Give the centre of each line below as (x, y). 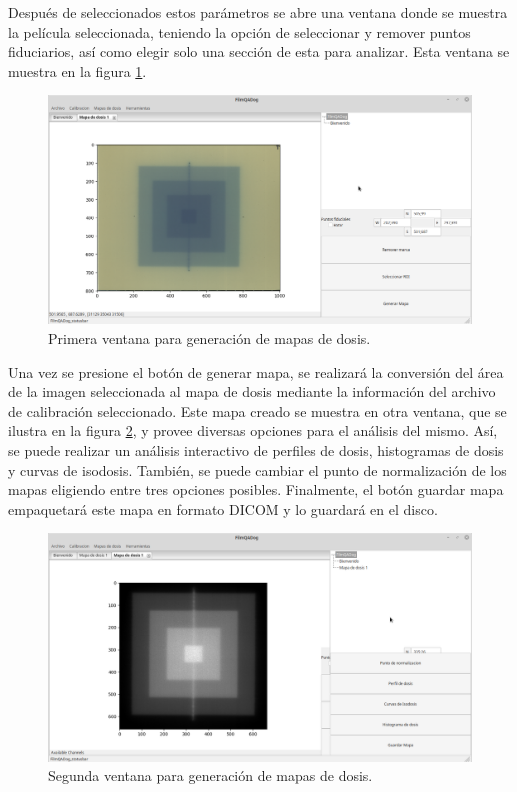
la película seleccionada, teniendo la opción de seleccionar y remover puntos (239, 31)
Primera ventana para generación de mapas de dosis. (209, 337)
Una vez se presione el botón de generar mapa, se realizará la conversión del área (256, 371)
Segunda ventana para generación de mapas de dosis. (210, 775)
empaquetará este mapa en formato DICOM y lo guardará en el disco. (223, 508)
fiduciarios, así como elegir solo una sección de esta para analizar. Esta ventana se (259, 51)
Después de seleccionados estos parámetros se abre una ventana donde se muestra (258, 12)
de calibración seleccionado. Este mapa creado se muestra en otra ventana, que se (257, 410)
